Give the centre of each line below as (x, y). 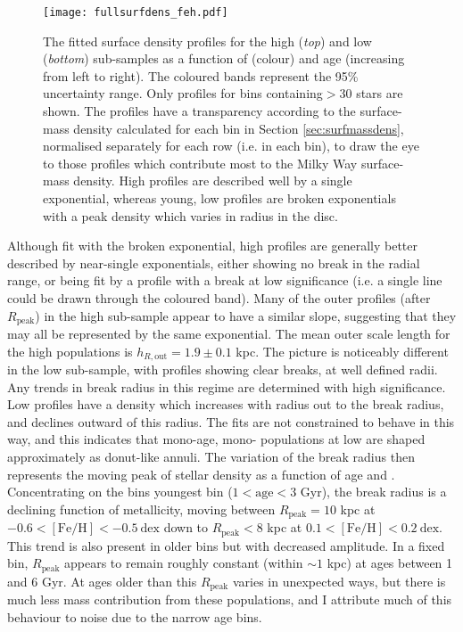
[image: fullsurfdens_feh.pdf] (136, 12)
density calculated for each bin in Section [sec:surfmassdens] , (239, 128)
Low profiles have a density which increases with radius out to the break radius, (226, 404)
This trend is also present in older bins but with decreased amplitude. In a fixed (226, 545)
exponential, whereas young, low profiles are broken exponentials (219, 198)
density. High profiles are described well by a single (213, 181)
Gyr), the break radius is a (373, 492)
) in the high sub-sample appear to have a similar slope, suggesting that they (246, 315)
